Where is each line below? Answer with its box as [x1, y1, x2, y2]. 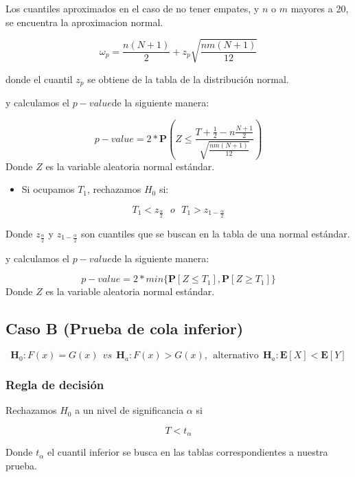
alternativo [213, 351, 259, 361]
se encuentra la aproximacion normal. [5, 14, 163, 29]
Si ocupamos [21, 182, 75, 196]
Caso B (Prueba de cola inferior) [5, 318, 244, 339]
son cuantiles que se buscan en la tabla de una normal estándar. [81, 226, 350, 240]
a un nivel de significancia [75, 403, 184, 417]
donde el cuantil [5, 71, 73, 86]
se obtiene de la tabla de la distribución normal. [87, 71, 289, 86]
